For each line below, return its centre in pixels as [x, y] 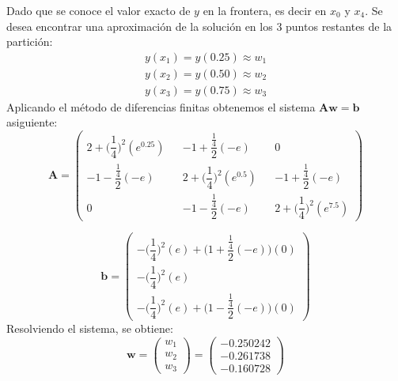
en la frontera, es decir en [265, 10]
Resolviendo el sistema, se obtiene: [90, 328]
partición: [30, 41]
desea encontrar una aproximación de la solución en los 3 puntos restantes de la [199, 26]
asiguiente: [32, 122]
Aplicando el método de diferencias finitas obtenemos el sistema [161, 106]
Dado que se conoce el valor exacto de [99, 10]
